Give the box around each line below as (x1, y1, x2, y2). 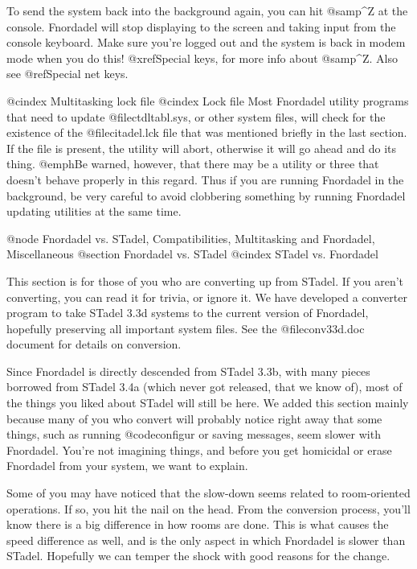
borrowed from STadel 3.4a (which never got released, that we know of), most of (6, 378, 403, 395)
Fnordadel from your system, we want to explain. (6, 457, 248, 474)
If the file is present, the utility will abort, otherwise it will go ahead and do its (6, 139, 396, 156)
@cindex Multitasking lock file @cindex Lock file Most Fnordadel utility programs (6, 92, 409, 109)
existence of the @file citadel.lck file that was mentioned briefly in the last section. (6, 124, 407, 141)
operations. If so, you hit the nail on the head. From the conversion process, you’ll (6, 500, 411, 517)
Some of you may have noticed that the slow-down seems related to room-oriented (6, 484, 411, 501)
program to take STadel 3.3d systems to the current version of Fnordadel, (6, 304, 369, 321)
